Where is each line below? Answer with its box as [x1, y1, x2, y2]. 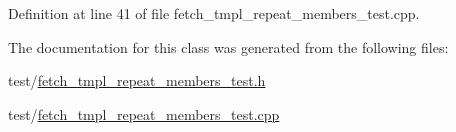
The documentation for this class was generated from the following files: [8, 36, 449, 57]
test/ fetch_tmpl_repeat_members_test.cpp [8, 103, 280, 124]
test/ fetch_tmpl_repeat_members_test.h [8, 70, 266, 91]
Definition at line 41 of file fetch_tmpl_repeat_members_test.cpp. [8, 3, 420, 23]
